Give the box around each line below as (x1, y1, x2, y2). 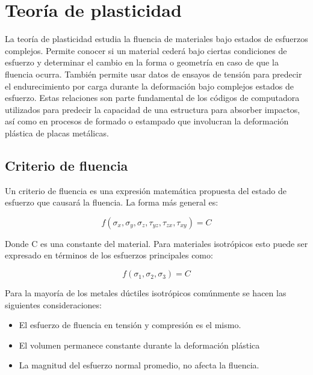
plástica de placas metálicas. (5, 126, 109, 139)
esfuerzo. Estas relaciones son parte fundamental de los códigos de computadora (5, 91, 300, 104)
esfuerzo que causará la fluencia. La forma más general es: (5, 196, 218, 209)
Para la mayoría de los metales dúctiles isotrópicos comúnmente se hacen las (5, 287, 287, 299)
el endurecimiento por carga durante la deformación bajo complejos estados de (5, 79, 294, 92)
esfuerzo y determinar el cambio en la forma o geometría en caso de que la (5, 56, 279, 69)
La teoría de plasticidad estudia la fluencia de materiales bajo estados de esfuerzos (5, 32, 308, 45)
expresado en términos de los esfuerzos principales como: (5, 249, 213, 261)
